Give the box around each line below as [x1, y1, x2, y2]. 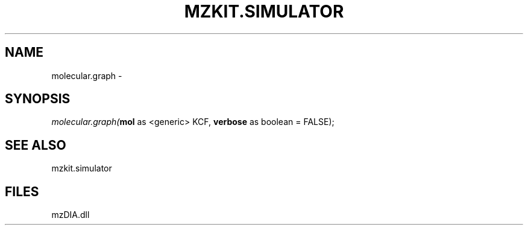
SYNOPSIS [5, 91, 71, 107]
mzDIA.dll [51, 209, 90, 220]
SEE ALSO [5, 137, 66, 153]
